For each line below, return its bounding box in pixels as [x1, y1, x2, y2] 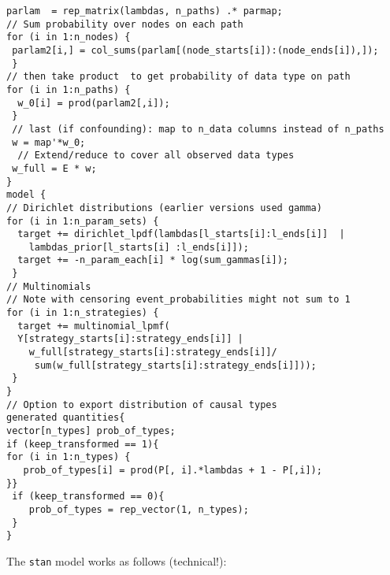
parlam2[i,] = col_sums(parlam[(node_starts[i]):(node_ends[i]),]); [12, 44, 379, 56]
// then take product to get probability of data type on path [6, 71, 351, 83]
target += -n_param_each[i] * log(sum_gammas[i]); [17, 254, 288, 266]
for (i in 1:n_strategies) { [6, 307, 159, 319]
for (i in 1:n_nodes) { [6, 32, 131, 43]
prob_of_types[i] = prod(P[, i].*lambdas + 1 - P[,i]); [23, 464, 322, 476]
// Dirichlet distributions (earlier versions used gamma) [6, 202, 322, 213]
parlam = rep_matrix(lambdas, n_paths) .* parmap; [6, 6, 283, 17]
